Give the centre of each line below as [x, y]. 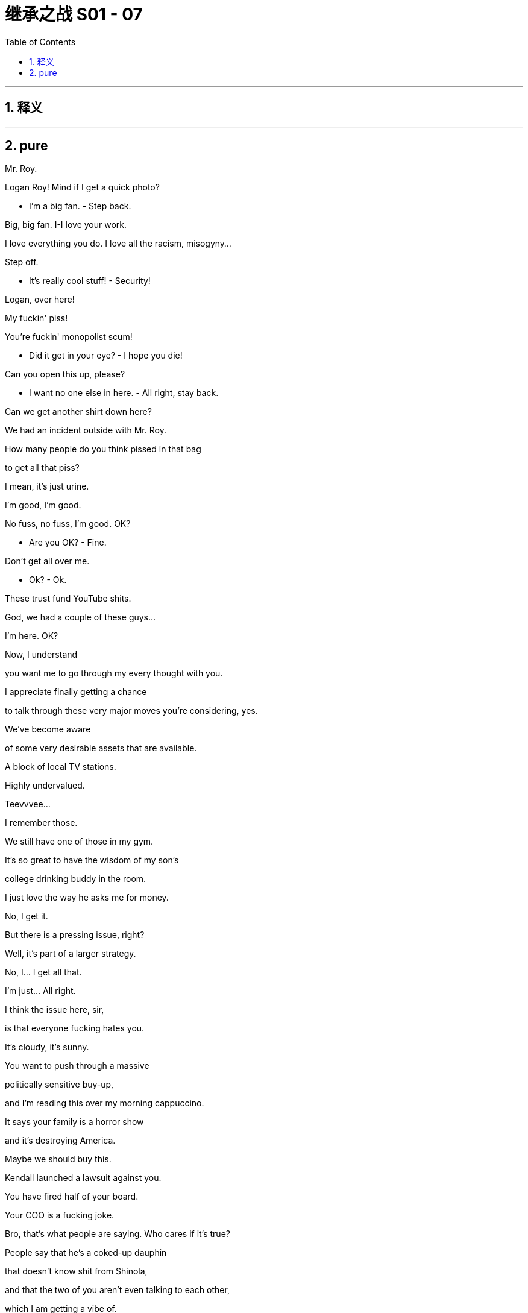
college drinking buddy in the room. [76, 879]
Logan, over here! [40, 300]
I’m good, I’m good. [43, 505]
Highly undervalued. [45, 786]
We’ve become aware [48, 729]
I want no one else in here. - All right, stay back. [124, 393]
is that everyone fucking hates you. [75, 1028]
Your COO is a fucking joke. [60, 1215]
